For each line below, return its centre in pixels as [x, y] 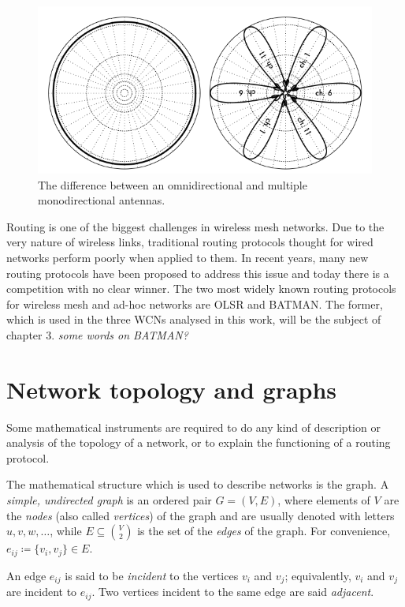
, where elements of [324, 500]
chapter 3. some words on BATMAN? [97, 334]
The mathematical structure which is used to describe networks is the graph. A [198, 484]
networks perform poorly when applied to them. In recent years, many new [188, 257]
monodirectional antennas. [102, 200]
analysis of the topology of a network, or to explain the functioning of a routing [199, 442]
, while [66, 531]
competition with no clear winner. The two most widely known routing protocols [201, 289]
